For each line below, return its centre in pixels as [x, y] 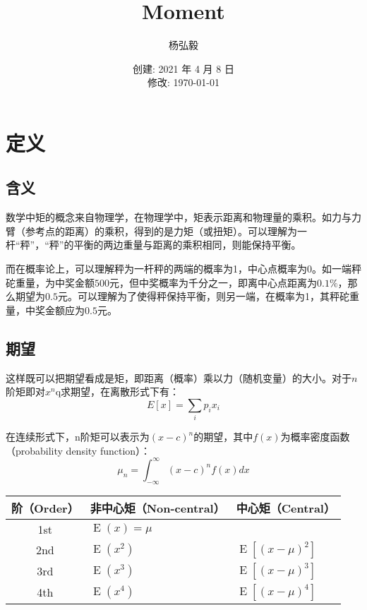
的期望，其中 [223, 437]
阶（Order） [45, 508]
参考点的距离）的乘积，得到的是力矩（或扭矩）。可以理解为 [161, 231]
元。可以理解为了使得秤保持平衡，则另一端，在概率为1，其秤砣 [203, 296]
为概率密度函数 [315, 437]
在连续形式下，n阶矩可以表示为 [78, 437]
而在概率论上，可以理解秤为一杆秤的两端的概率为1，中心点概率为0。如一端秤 [183, 269]
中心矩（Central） [285, 508]
